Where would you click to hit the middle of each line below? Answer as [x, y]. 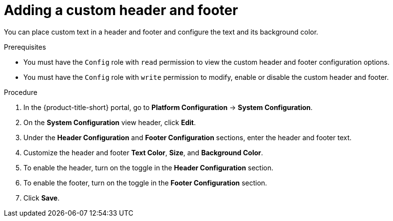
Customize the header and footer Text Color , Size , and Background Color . [143, 152]
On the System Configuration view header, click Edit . [110, 122]
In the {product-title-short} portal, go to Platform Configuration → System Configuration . [168, 107]
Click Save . [42, 198]
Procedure [21, 92]
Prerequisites [25, 47]
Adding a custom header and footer [121, 10]
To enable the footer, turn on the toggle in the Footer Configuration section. [145, 183]
